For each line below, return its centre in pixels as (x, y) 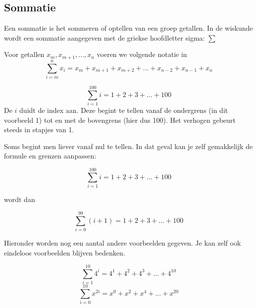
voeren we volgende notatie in (142, 54)
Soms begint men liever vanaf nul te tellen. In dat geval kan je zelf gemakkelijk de (128, 146)
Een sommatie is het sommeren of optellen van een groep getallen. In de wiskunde (128, 28)
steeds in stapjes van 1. (39, 129)
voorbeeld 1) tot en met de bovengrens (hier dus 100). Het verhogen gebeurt (120, 120)
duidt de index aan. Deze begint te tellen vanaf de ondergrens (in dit (124, 110)
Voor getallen (24, 54)
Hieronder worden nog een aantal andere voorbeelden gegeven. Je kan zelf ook (123, 242)
